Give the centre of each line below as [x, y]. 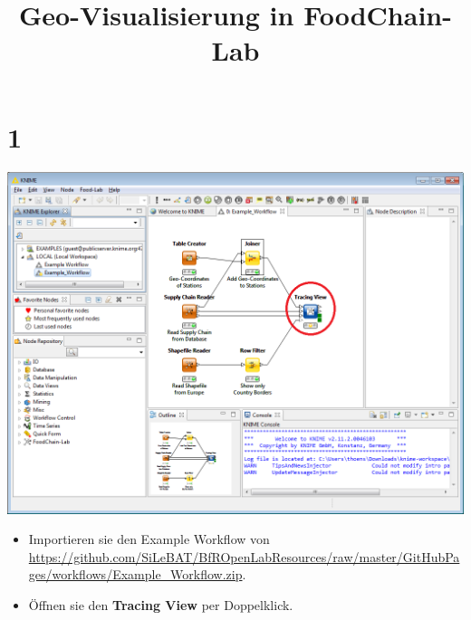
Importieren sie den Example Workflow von [149, 539]
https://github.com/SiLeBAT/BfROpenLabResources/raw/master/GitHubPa [244, 556]
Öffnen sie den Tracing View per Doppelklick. [161, 604]
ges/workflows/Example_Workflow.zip [135, 574]
